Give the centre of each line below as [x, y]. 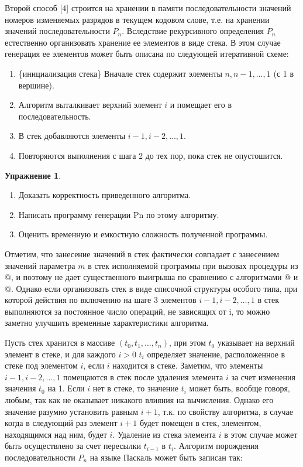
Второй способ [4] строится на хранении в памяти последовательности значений [148, 8]
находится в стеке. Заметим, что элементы [188, 365]
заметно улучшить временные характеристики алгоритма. [107, 323]
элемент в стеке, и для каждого [60, 354]
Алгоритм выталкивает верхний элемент [90, 105]
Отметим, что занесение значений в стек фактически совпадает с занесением [142, 253]
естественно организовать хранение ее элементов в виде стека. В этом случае [143, 42]
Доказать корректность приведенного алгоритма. [105, 195]
